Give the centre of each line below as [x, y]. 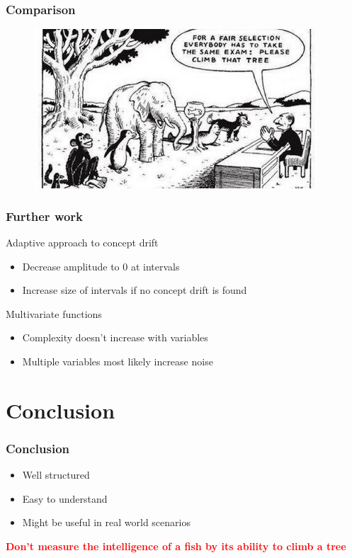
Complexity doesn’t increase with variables [115, 337]
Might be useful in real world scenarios [106, 522]
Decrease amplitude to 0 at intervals [101, 266]
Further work [45, 216]
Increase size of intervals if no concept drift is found [135, 290]
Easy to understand [65, 498]
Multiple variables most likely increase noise [118, 361]
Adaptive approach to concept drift [82, 243]
